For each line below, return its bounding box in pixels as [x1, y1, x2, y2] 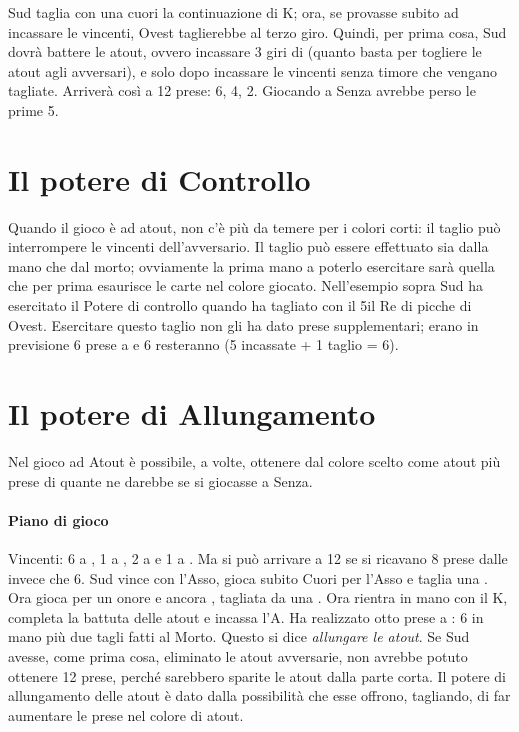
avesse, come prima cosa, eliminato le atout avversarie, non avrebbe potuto [8, 645, 468, 666]
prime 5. [8, 99, 59, 120]
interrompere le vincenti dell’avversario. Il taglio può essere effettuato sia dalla [8, 236, 489, 257]
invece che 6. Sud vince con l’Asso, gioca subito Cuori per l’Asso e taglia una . [8, 567, 488, 588]
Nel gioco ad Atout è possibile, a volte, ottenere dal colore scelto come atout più [8, 450, 501, 471]
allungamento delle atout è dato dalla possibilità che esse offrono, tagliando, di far [8, 685, 511, 706]
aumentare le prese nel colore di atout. [8, 704, 244, 725]
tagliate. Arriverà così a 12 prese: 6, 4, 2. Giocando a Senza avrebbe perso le [8, 80, 476, 101]
